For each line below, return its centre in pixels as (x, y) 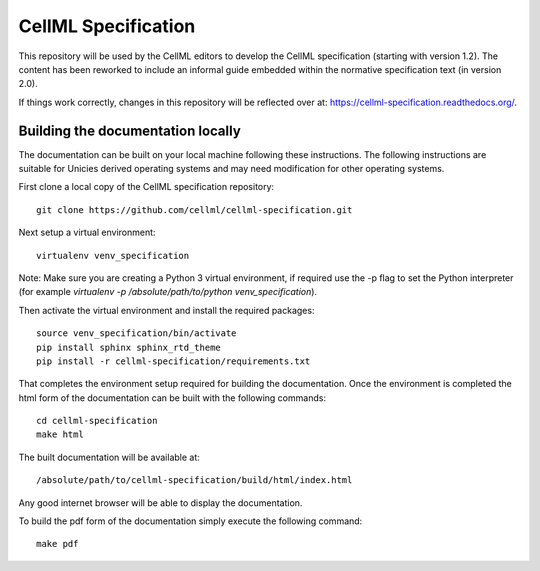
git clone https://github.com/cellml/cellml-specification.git (194, 209)
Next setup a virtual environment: (87, 232)
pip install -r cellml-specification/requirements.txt (173, 361)
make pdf (57, 544)
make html (60, 434)
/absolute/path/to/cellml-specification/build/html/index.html (194, 480)
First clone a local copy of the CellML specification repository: (146, 187)
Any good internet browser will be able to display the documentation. (160, 502)
